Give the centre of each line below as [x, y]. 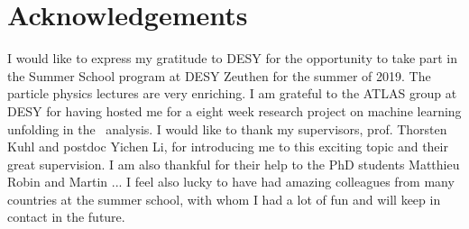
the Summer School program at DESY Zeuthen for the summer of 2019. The [219, 75]
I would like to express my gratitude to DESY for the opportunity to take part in [232, 58]
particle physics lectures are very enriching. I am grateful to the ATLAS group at [232, 93]
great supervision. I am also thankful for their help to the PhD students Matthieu [234, 164]
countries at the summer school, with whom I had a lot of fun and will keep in [224, 199]
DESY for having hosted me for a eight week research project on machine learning [234, 110]
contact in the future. [66, 217]
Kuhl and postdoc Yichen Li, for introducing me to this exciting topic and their [228, 147]
